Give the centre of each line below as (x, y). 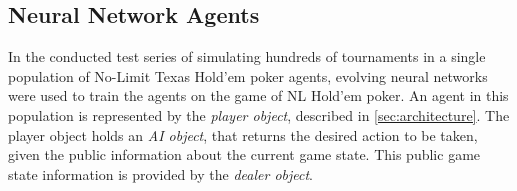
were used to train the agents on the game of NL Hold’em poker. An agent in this (258, 95)
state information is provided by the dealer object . (161, 173)
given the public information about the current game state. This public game (244, 154)
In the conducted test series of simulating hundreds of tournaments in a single (247, 56)
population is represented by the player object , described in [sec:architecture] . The (259, 114)
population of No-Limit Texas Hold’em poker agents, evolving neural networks (248, 75)
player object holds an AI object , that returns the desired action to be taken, (243, 134)
